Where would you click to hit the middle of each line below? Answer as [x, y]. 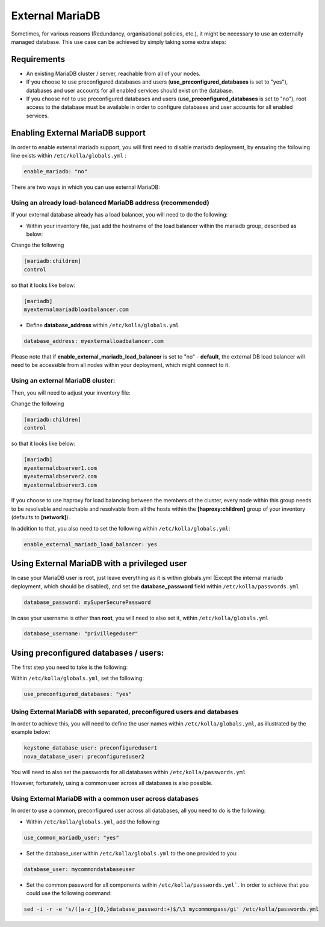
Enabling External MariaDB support [78, 133]
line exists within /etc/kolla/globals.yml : [69, 156]
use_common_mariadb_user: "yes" [72, 837]
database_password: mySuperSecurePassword [87, 602]
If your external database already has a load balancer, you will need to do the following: [119, 215]
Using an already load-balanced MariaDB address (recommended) [110, 203]
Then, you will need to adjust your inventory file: [71, 393]
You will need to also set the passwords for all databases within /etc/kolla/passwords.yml [128, 772]
